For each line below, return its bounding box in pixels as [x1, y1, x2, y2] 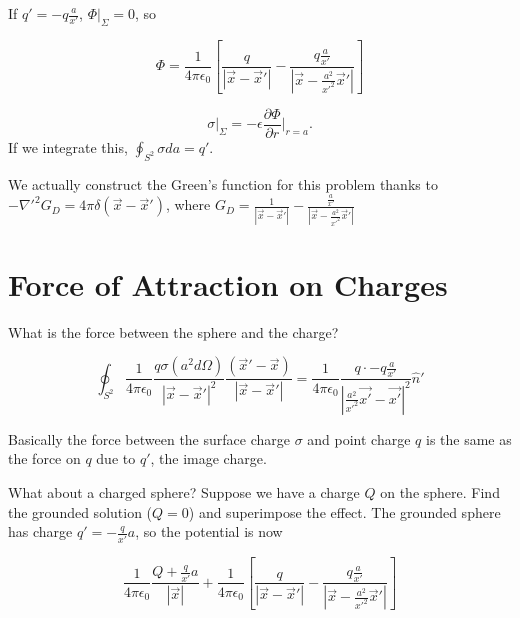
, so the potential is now [135, 521, 283, 542]
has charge [8, 521, 73, 542]
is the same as [425, 428, 512, 449]
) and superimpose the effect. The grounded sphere [188, 501, 501, 522]
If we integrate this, [8, 136, 128, 157]
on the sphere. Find [380, 482, 500, 503]
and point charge [307, 428, 411, 449]
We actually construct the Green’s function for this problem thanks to [8, 173, 438, 194]
